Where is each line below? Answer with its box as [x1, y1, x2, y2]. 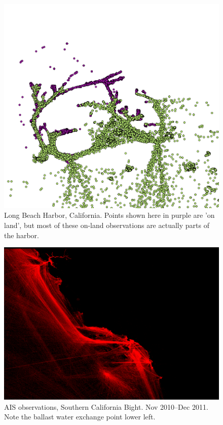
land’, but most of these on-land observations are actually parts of [4, 220, 209, 231]
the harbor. [4, 230, 39, 240]
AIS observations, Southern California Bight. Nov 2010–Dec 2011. [4, 401, 208, 412]
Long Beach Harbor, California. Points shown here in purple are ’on [4, 210, 215, 220]
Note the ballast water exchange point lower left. [4, 411, 156, 422]
